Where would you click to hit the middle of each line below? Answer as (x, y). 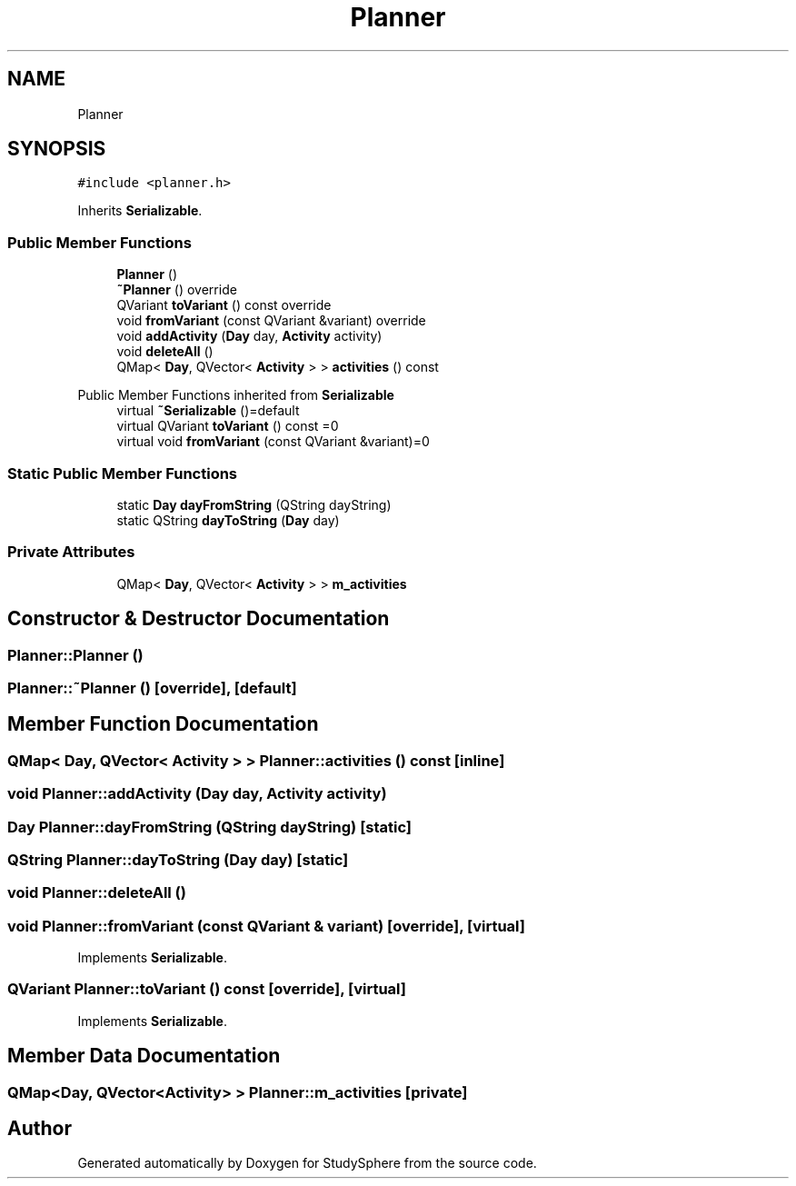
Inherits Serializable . (140, 211)
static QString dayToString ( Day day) (228, 520)
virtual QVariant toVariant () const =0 (228, 426)
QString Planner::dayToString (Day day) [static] (178, 859)
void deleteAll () (165, 352)
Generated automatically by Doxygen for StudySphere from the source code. (307, 1163)
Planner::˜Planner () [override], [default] (152, 688)
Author (40, 1129)
